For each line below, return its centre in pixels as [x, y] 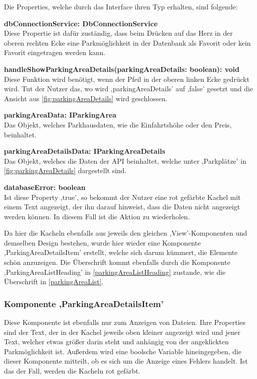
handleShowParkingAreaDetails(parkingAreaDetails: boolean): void [122, 69]
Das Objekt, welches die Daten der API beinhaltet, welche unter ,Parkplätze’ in [125, 160]
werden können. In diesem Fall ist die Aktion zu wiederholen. [97, 216]
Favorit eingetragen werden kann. [55, 52]
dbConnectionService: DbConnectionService [81, 23]
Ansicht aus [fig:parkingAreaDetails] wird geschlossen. [86, 98]
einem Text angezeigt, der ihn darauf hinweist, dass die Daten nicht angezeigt [122, 207]
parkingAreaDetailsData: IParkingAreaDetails [85, 151]
